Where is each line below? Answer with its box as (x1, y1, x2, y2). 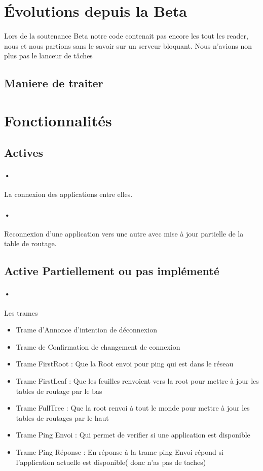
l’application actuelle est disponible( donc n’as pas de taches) (16, 456, 206, 467)
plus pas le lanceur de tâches (4, 50, 93, 61)
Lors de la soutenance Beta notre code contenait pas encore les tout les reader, (4, 30, 248, 41)
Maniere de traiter (4, 75, 103, 91)
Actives (4, 145, 44, 160)
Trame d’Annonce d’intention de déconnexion (16, 324, 157, 335)
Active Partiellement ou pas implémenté (4, 263, 219, 279)
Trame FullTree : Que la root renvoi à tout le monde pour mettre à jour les (16, 402, 250, 413)
